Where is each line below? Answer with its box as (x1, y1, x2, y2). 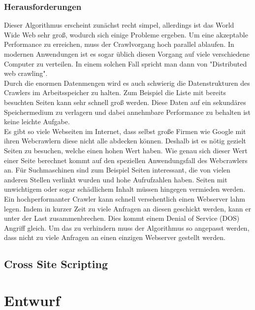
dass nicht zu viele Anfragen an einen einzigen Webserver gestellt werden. (4, 232, 225, 242)
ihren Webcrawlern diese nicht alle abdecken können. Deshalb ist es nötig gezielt (4, 136, 246, 146)
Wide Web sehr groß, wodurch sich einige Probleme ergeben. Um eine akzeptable (4, 29, 248, 39)
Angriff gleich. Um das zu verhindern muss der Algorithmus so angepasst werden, (4, 222, 250, 233)
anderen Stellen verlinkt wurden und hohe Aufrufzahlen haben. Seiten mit (4, 174, 227, 184)
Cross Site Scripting (4, 256, 108, 272)
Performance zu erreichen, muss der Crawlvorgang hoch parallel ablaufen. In (4, 39, 234, 49)
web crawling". (4, 68, 48, 78)
